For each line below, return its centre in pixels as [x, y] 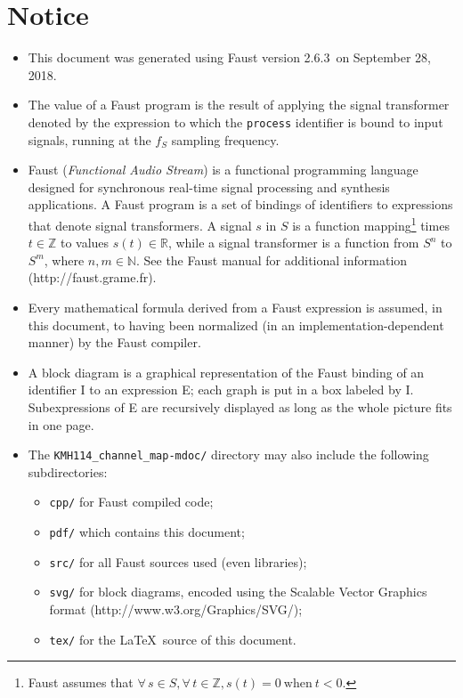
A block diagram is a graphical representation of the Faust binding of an [226, 372]
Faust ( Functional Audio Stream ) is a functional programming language [223, 170]
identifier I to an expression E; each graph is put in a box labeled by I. [221, 390]
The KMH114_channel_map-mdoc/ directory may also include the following [228, 455]
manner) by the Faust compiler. [114, 342]
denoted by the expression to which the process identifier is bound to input [236, 122]
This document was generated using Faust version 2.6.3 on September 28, [229, 57]
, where [64, 260]
